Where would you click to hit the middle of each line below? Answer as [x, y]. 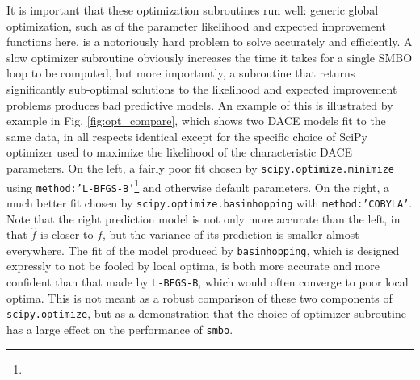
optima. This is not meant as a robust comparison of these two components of [199, 297]
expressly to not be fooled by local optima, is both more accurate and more [193, 266]
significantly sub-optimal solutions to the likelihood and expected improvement [202, 88]
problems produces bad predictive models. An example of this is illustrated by [200, 104]
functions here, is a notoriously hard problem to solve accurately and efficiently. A [210, 42]
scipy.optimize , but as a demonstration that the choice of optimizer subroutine [206, 313]
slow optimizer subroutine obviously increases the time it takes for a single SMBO [210, 57]
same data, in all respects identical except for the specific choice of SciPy [187, 136]
